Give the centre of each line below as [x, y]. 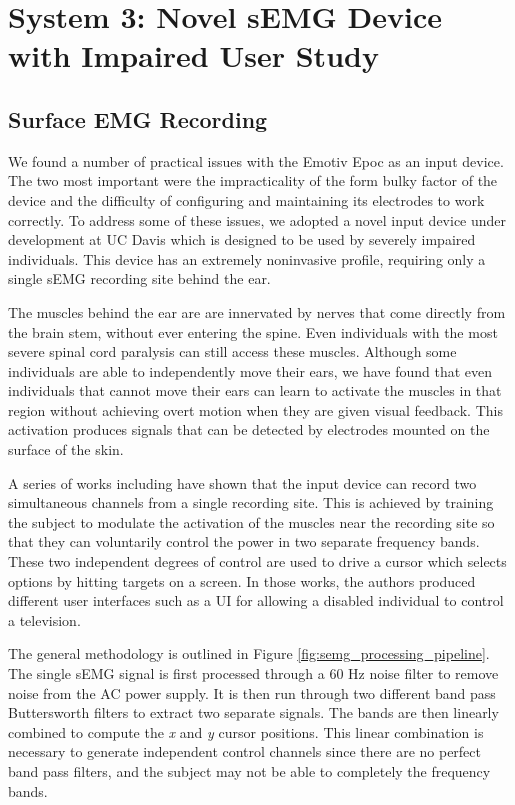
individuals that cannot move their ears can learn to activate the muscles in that [255, 390]
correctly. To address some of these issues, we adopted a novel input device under [257, 219]
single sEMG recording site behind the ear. [139, 278]
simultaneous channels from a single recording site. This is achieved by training [251, 502]
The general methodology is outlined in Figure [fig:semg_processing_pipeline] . [249, 653]
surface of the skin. [66, 449]
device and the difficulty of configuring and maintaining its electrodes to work [246, 199]
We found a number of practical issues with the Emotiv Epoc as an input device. [256, 160]
